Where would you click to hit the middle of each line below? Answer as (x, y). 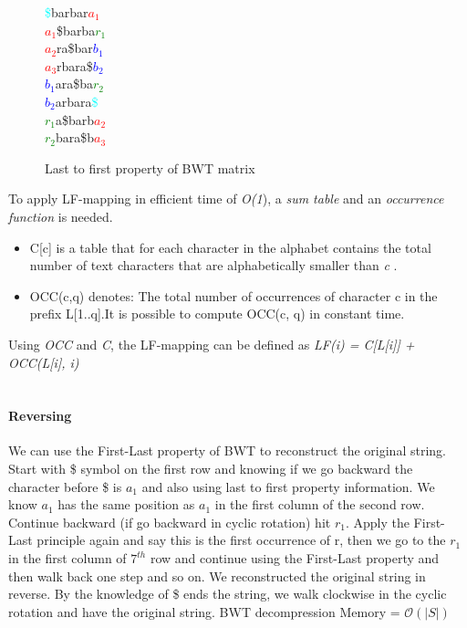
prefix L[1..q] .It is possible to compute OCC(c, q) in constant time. (217, 314)
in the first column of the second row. (320, 504)
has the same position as (126, 504)
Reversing (40, 416)
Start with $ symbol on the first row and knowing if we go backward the (211, 469)
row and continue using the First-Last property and (295, 558)
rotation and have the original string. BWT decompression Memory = (204, 611)
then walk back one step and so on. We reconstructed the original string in (217, 576)
